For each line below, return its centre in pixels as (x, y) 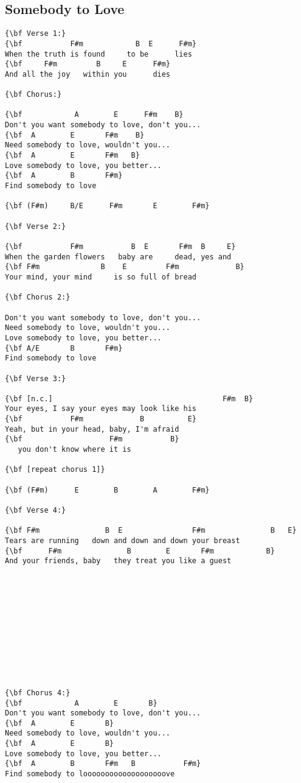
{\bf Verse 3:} (36, 378)
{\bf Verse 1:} (36, 34)
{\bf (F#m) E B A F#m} (107, 490)
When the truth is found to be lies (99, 54)
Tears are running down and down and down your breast (123, 541)
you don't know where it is (74, 450)
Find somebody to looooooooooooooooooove (90, 774)
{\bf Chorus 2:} (38, 297)
